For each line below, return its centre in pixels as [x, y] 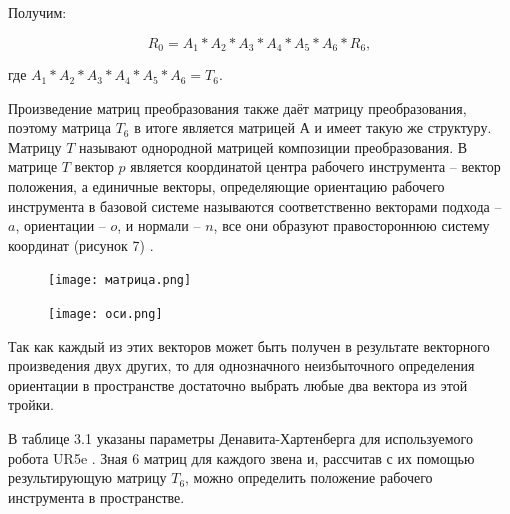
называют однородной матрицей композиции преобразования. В [273, 146]
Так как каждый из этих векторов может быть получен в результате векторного [249, 345]
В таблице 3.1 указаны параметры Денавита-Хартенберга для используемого [240, 438]
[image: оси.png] [105, 314]
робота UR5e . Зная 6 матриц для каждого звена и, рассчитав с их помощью [241, 457]
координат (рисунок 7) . [81, 244]
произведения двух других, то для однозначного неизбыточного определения [241, 365]
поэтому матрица [59, 127]
